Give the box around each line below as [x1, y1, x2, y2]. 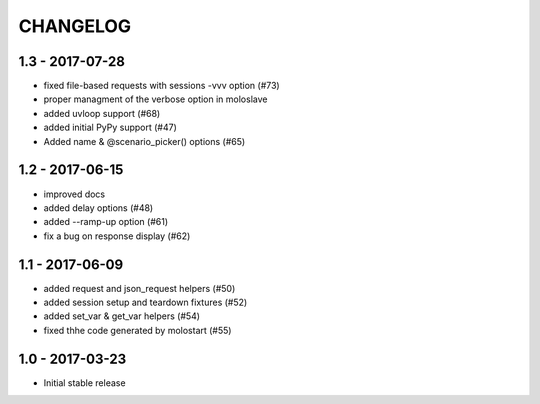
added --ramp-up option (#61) [43, 216, 169, 228]
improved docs [43, 188, 106, 200]
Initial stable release [43, 376, 126, 389]
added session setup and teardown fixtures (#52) [43, 296, 248, 308]
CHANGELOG [18, 15, 132, 37]
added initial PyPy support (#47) [43, 121, 177, 134]
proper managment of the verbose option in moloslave [43, 93, 268, 105]
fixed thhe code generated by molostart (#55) [43, 324, 232, 336]
